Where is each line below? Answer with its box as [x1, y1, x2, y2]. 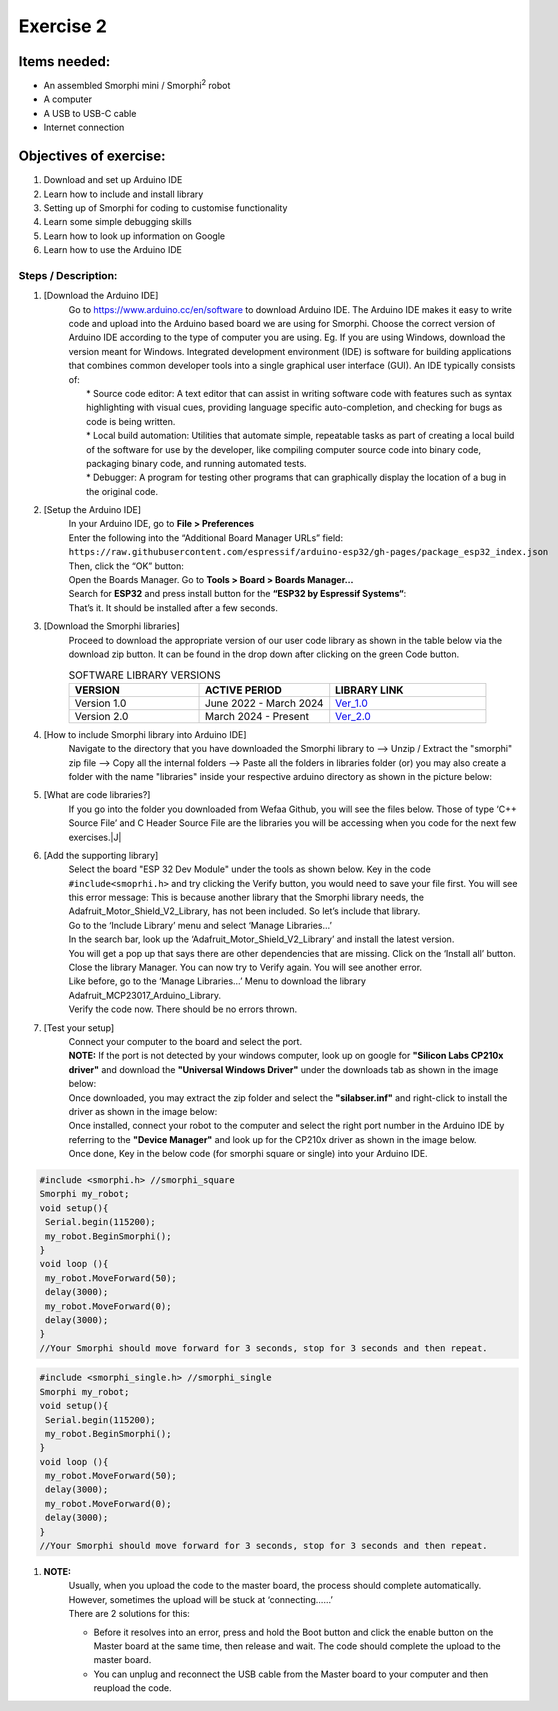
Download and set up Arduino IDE [43, 174, 183, 186]
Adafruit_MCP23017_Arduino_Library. [68, 989, 222, 1001]
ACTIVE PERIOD [205, 683, 282, 697]
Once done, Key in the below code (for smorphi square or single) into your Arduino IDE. [68, 1148, 429, 1160]
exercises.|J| [68, 831, 122, 843]
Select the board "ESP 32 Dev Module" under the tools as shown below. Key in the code [68, 863, 432, 875]
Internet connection [43, 121, 125, 134]
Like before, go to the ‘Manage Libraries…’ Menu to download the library [68, 975, 367, 987]
